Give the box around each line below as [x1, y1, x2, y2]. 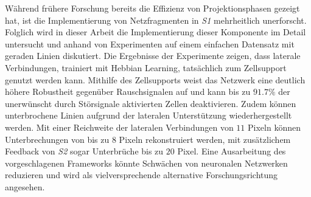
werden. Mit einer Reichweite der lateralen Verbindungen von [5, 120, 234, 133]
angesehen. [5, 180, 45, 193]
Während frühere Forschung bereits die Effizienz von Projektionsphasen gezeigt [5, 2, 300, 14]
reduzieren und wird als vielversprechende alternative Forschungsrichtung [5, 168, 278, 181]
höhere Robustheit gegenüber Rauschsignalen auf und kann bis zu [5, 85, 251, 98]
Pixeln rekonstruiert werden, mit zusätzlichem [119, 133, 291, 145]
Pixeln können [248, 120, 301, 133]
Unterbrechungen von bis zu [5, 133, 110, 145]
